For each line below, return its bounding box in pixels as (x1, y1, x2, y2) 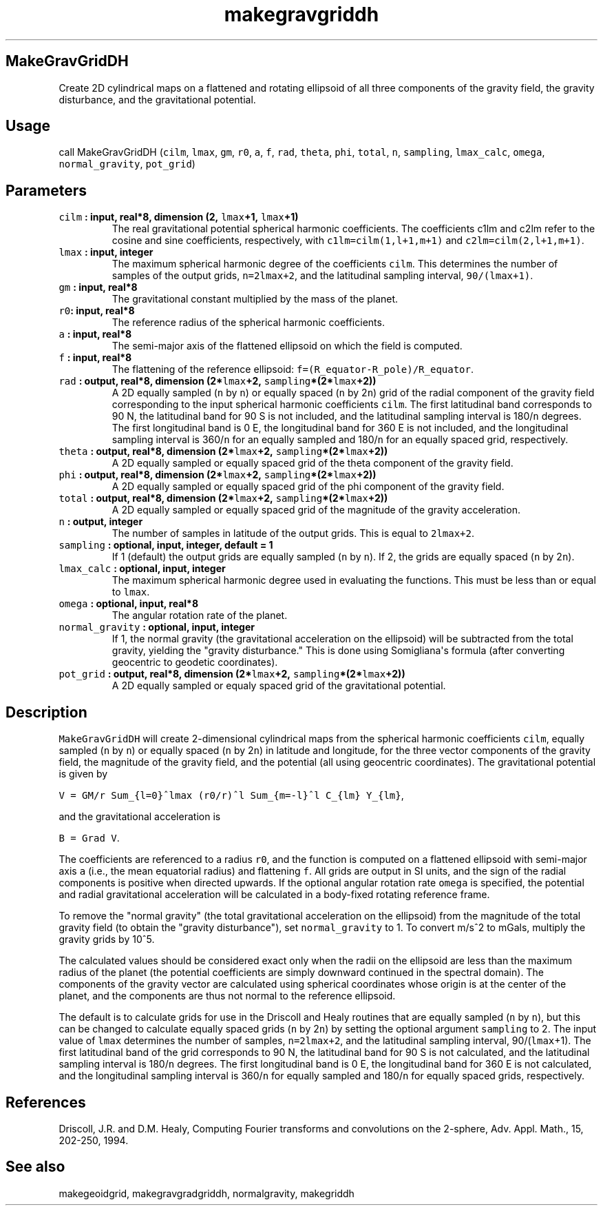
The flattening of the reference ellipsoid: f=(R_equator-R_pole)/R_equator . (112, 363, 474, 376)
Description (6, 703, 87, 721)
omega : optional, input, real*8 (59, 598, 199, 610)
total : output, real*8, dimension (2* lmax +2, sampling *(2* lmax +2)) (59, 492, 388, 505)
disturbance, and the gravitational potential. (59, 93, 256, 105)
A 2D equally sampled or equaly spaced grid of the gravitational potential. (112, 680, 446, 692)
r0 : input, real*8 (59, 305, 135, 317)
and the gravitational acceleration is (59, 811, 221, 823)
